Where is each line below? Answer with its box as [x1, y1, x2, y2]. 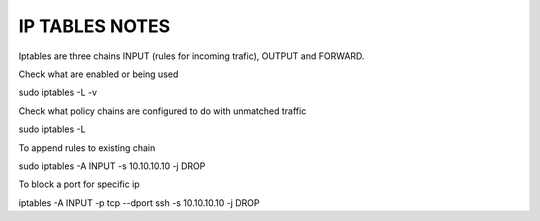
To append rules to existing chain [18, 141, 156, 154]
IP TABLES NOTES [18, 15, 171, 37]
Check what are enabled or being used [18, 68, 179, 80]
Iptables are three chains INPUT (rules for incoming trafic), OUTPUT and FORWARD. [18, 50, 365, 62]
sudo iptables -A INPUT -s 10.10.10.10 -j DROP [18, 160, 206, 172]
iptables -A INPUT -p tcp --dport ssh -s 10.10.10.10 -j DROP [18, 196, 260, 209]
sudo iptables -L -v [18, 86, 98, 99]
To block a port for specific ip [18, 178, 140, 190]
